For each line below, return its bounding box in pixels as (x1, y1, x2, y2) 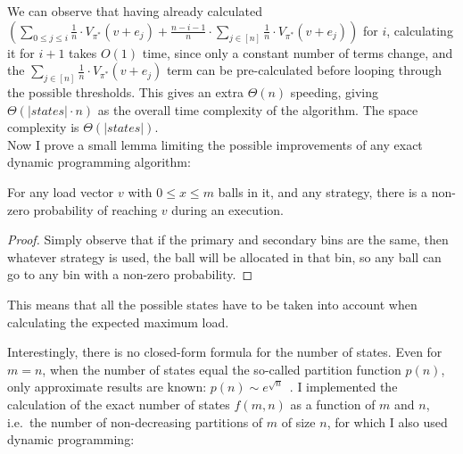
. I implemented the (289, 377, 398, 396)
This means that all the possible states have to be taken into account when (7, 294, 418, 313)
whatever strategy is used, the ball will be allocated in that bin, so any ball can (7, 247, 442, 266)
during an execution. (171, 200, 284, 219)
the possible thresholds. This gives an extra (7, 83, 244, 102)
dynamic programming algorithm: (7, 153, 191, 171)
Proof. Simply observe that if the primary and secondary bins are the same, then (7, 230, 449, 249)
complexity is (7, 118, 79, 136)
